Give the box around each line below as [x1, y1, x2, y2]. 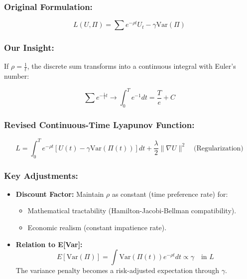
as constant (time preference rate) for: [112, 188, 228, 199]
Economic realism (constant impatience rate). [27, 222, 167, 233]
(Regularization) [193, 144, 244, 152]
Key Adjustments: [4, 169, 78, 181]
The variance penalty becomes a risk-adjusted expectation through [15, 265, 220, 276]
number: [4, 71, 29, 81]
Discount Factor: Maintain [15, 188, 104, 199]
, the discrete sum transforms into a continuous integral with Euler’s [27, 61, 236, 71]
